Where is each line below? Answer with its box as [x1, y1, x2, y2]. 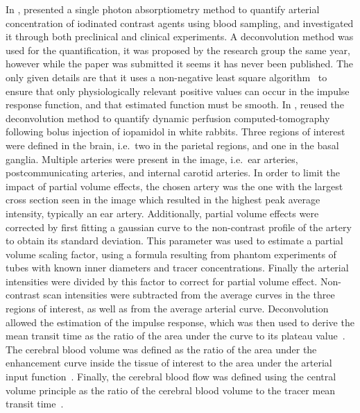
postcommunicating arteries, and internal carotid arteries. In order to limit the [6, 165, 341, 180]
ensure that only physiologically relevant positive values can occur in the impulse [6, 83, 350, 98]
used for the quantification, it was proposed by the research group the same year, [6, 42, 350, 57]
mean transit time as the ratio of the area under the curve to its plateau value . [6, 328, 345, 343]
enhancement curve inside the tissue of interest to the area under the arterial [6, 355, 332, 370]
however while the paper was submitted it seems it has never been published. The [6, 56, 354, 71]
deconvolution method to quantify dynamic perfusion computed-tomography [6, 110, 330, 125]
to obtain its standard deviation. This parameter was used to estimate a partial [6, 233, 343, 248]
